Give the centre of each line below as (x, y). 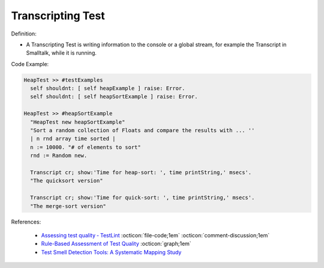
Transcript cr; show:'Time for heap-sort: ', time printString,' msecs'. (141, 172)
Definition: (24, 34)
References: (26, 222)
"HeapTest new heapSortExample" (78, 122)
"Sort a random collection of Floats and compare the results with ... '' (142, 130)
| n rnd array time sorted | (73, 139)
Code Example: (30, 64)
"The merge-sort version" (68, 206)
